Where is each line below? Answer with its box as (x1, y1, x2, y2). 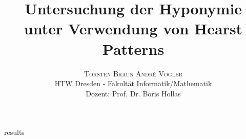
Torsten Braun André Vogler (84, 68, 183, 78)
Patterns (102, 38, 165, 59)
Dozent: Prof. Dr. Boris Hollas (86, 88, 181, 98)
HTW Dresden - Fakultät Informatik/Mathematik (54, 78, 212, 89)
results (4, 127, 25, 137)
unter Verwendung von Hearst (24, 18, 243, 39)
